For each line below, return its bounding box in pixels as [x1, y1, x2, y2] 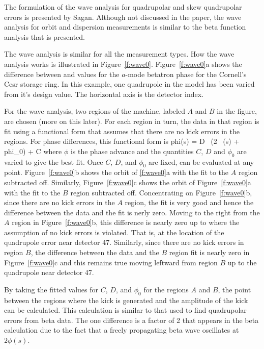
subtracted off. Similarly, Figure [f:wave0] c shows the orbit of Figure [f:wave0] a [4, 177, 251, 187]
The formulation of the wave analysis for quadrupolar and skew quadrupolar [4, 2, 242, 12]
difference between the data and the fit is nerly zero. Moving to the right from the [4, 207, 260, 217]
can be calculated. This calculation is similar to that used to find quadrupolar [4, 305, 247, 315]
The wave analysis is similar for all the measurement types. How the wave [4, 48, 234, 59]
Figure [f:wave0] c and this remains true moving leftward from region [4, 257, 218, 267]
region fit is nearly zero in [169, 247, 250, 258]
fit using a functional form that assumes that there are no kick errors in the [4, 126, 240, 136]
